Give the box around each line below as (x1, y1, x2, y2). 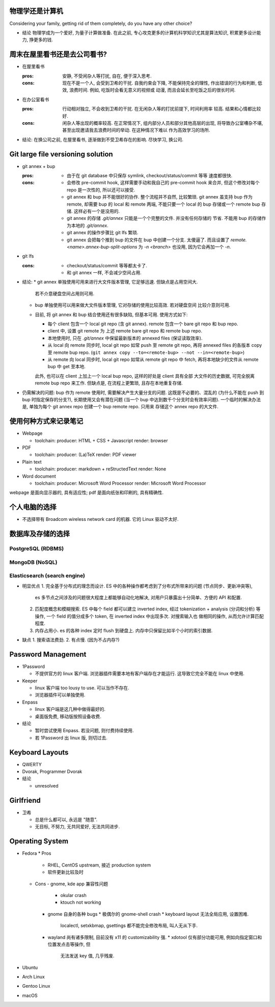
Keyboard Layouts (9, 748, 69, 757)
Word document (22, 473, 56, 479)
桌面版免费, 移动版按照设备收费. (35, 713, 102, 719)
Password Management (9, 650, 87, 659)
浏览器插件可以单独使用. (35, 692, 86, 698)
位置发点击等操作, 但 (47, 941, 91, 947)
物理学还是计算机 (9, 7, 63, 15)
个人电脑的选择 (9, 503, 57, 512)
